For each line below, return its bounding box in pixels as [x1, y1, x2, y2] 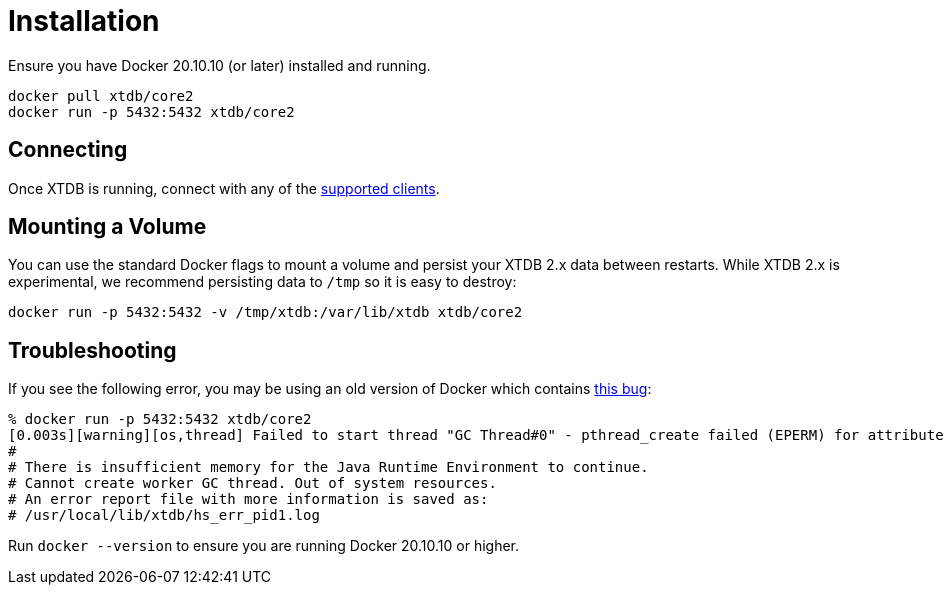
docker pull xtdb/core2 [8, 87, 194, 104]
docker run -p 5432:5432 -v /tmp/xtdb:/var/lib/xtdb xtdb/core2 [8, 304, 523, 321]
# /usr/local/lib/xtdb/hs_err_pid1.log [8, 507, 320, 524]
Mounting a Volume [8, 214, 207, 240]
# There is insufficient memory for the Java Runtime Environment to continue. [8, 459, 649, 476]
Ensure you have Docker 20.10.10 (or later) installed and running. [8, 56, 431, 74]
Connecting [8, 137, 128, 163]
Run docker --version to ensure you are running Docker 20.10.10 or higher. [8, 537, 520, 555]
